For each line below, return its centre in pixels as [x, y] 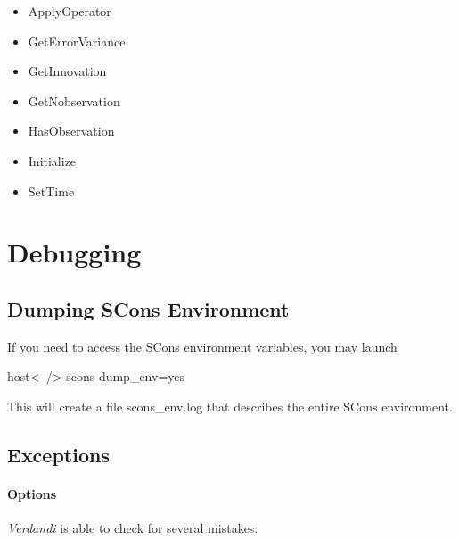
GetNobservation [74, 100]
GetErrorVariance [77, 41]
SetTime [51, 191]
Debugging [74, 252]
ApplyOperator [70, 11]
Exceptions [58, 454]
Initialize [52, 160]
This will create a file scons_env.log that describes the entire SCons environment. [230, 406]
